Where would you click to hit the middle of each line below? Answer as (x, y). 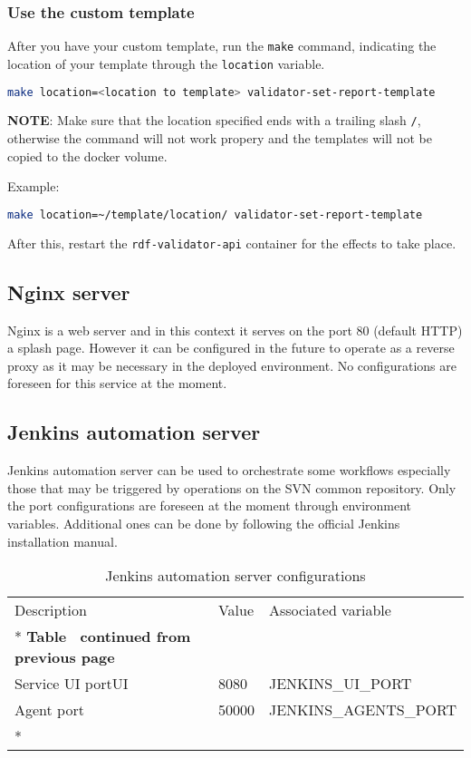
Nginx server (69, 292)
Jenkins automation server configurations (235, 576)
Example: (34, 186)
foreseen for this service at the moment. (117, 383)
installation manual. (62, 541)
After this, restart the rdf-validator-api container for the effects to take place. (232, 243)
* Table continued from (103, 637)
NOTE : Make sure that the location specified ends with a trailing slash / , (214, 120)
